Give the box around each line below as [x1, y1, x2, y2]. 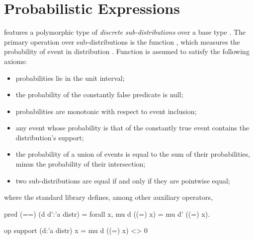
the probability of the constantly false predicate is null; [15, 89, 183, 100]
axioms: [4, 56, 27, 66]
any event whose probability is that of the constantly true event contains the [15, 122, 250, 133]
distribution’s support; [15, 132, 84, 142]
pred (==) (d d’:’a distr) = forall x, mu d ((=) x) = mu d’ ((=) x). [4, 208, 210, 219]
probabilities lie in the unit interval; [15, 72, 125, 83]
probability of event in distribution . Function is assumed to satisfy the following [4, 46, 250, 57]
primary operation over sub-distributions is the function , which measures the [4, 36, 240, 47]
